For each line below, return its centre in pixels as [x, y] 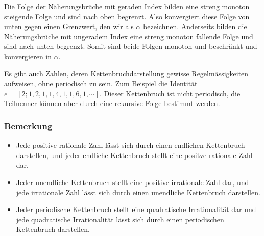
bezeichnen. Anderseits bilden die [195, 26]
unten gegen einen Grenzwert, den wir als [69, 26]
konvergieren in [28, 56]
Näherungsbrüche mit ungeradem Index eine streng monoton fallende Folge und [129, 36]
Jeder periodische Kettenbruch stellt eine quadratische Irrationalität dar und [136, 209]
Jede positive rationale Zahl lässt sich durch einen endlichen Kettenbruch [130, 145]
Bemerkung [28, 126]
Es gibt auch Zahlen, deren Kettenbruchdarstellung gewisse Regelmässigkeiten [126, 73]
